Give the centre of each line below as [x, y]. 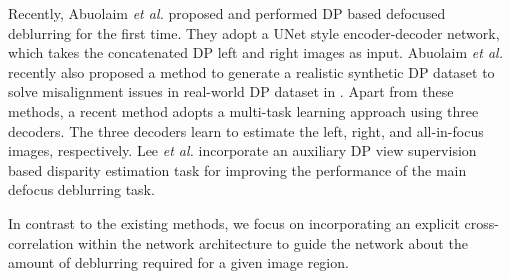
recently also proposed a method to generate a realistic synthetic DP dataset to [251, 71]
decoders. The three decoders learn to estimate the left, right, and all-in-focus [246, 130]
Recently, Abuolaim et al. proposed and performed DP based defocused [227, 13]
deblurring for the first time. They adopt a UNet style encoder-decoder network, [254, 32]
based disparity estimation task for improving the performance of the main [237, 169]
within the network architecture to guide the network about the [273, 242]
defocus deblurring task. [81, 189]
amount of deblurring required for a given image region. [178, 262]
